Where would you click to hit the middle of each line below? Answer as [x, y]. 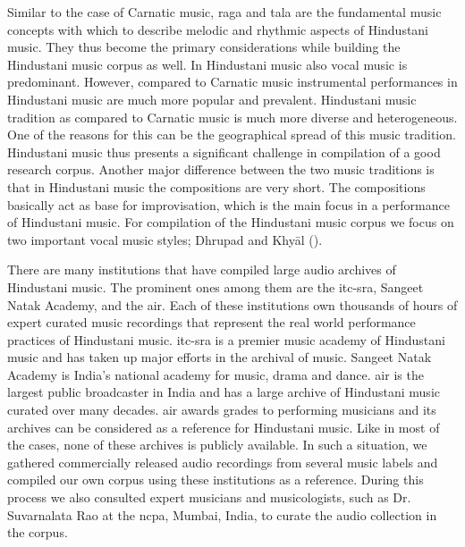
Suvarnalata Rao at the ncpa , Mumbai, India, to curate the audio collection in [222, 514]
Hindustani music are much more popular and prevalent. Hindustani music [212, 99]
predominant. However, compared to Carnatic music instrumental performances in [232, 82]
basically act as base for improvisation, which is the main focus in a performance [228, 204]
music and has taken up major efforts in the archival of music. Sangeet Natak [220, 357]
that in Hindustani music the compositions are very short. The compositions [216, 186]
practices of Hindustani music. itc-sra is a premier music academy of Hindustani [226, 339]
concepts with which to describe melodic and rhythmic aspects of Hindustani [218, 29]
